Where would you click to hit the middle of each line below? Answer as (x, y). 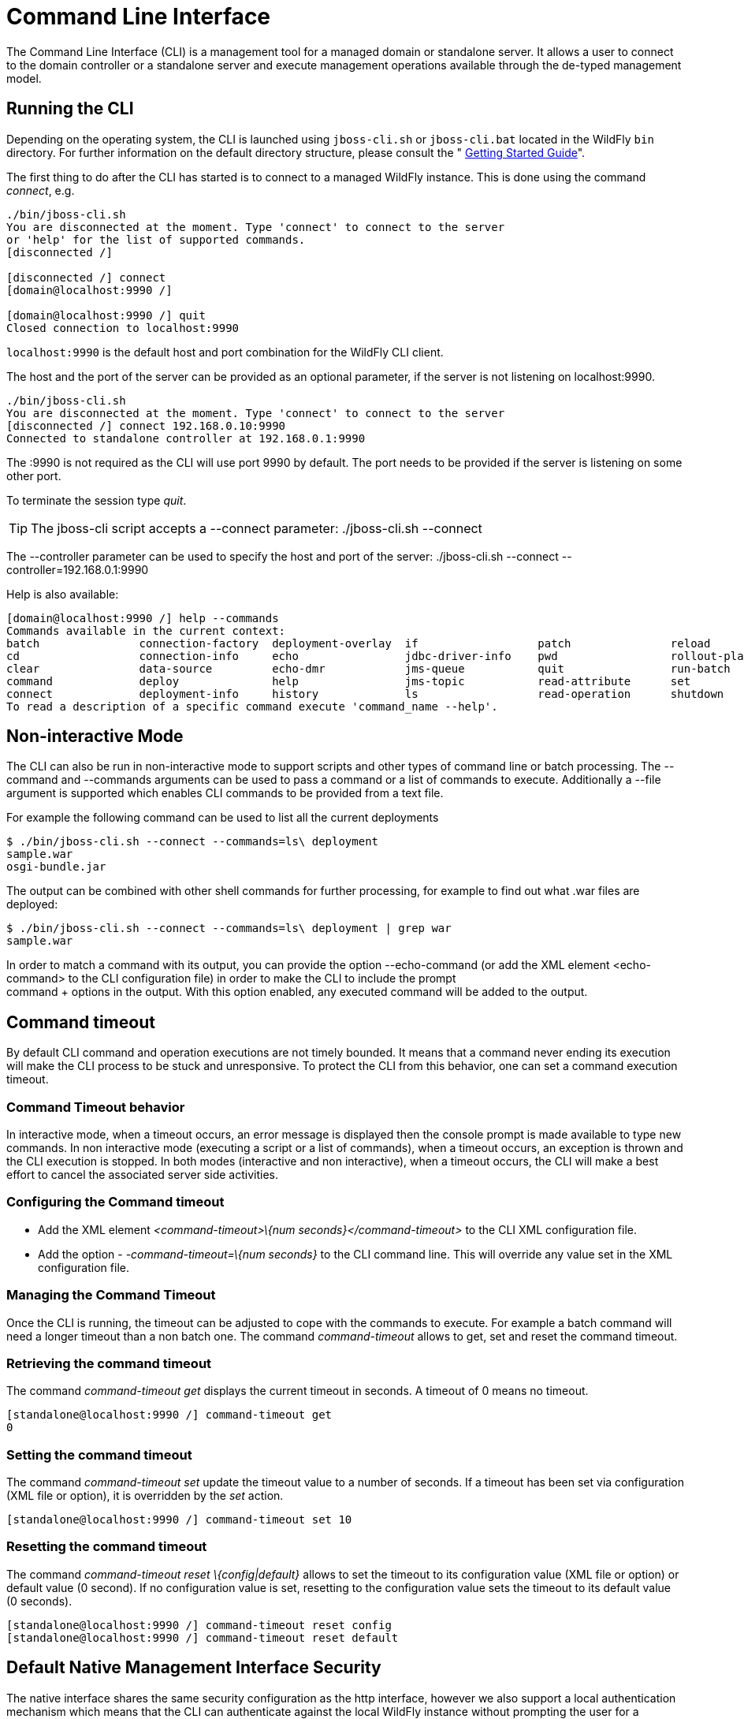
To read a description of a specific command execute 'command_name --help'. (252, 706)
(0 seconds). (39, 1601)
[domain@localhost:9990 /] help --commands (143, 618)
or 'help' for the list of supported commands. (156, 239)
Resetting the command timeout (107, 1547)
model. (24, 78)
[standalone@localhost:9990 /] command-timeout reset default (203, 1637)
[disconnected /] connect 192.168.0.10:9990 (146, 425)
